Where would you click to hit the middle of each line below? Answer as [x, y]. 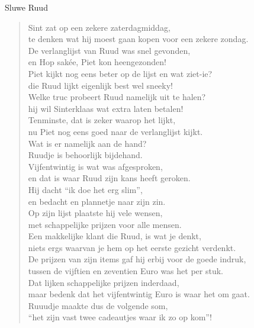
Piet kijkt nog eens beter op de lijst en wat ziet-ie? [120, 73]
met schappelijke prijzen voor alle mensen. [105, 224]
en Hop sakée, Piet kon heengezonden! [97, 62]
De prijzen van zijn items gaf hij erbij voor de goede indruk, [137, 259]
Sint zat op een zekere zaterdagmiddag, [99, 27]
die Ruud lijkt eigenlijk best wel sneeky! [100, 85]
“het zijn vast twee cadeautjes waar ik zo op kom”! [120, 317]
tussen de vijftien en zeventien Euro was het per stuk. [126, 271]
